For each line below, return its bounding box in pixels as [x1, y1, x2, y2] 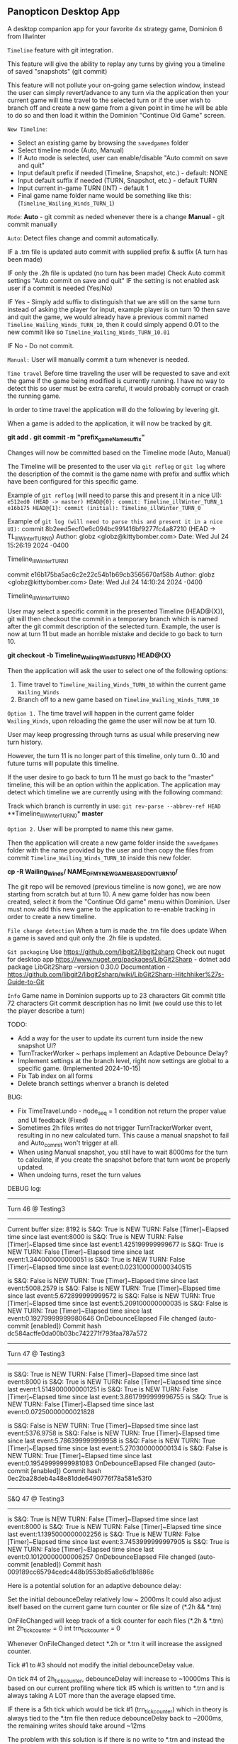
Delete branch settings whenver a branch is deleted [17, 1079, 169, 1088]
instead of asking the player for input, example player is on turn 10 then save [7, 305, 230, 313]
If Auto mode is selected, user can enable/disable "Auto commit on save [17, 153, 229, 162]
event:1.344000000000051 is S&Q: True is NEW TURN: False [7, 1255, 186, 1263]
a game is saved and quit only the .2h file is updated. [7, 934, 161, 943]
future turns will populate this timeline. [7, 759, 119, 767]
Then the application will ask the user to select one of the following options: [7, 666, 228, 674]
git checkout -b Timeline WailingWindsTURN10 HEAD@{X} [7, 651, 171, 661]
